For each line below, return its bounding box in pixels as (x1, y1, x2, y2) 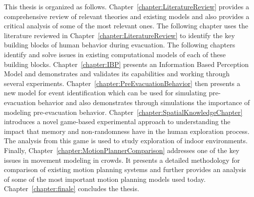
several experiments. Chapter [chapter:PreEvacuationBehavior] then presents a (4, 78, 240, 88)
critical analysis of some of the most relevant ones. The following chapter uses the (4, 21, 248, 31)
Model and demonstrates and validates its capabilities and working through (4, 68, 230, 79)
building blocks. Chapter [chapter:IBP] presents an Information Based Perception (4, 59, 249, 69)
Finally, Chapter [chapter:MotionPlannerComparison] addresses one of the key (4, 145, 240, 155)
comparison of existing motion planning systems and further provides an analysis (4, 164, 246, 175)
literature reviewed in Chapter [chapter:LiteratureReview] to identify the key (4, 30, 235, 40)
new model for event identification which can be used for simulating (4, 88, 207, 98)
